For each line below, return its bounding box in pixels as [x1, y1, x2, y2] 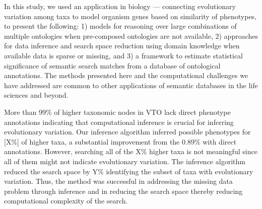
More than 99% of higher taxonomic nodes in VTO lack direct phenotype [4, 106, 231, 117]
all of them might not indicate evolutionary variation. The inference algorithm [4, 156, 245, 166]
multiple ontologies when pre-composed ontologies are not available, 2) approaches [4, 30, 258, 41]
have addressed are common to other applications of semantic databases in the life [4, 80, 258, 90]
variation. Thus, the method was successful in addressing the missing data [4, 176, 233, 186]
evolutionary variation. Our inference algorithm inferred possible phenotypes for [4, 126, 251, 137]
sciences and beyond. [4, 90, 69, 100]
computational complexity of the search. [4, 195, 128, 206]
